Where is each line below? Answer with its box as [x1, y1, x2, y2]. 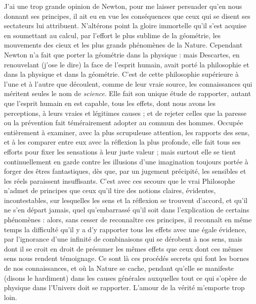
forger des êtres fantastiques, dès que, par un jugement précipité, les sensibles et [4, 166, 246, 176]
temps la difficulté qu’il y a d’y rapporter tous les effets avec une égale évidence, [4, 224, 247, 234]
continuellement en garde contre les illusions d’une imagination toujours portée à [4, 156, 249, 166]
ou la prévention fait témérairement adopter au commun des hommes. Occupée [4, 117, 243, 128]
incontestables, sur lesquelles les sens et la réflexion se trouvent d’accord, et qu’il [4, 195, 248, 205]
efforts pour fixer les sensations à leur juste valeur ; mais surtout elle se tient [4, 146, 236, 156]
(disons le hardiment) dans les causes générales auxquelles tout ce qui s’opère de [4, 272, 247, 283]
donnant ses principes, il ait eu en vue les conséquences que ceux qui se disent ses [4, 10, 251, 21]
